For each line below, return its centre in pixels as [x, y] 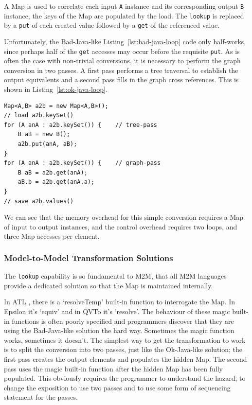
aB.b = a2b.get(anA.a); [56, 182]
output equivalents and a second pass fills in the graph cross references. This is [121, 79]
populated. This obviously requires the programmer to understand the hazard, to [125, 378]
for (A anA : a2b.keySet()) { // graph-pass [82, 163]
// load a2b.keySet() [39, 115]
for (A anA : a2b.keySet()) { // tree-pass [81, 125]
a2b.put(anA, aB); [47, 144]
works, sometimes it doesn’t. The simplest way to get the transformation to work [125, 340]
